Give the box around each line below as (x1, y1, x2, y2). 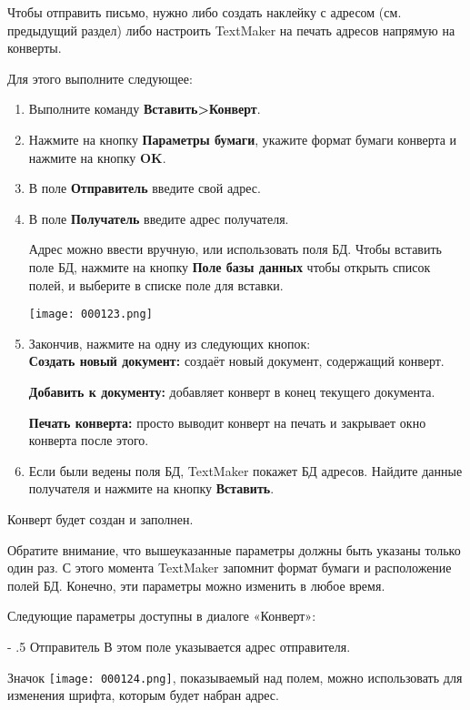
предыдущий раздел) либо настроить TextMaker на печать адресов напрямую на (7, 20, 455, 39)
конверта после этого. (28, 431, 149, 450)
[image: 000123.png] (28, 308, 153, 321)
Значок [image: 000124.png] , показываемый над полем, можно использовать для (7, 667, 463, 686)
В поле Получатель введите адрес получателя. (28, 208, 289, 228)
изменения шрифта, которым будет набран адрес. (7, 685, 279, 705)
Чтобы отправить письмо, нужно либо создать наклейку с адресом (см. (7, 3, 402, 21)
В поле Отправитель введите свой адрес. (28, 178, 261, 198)
